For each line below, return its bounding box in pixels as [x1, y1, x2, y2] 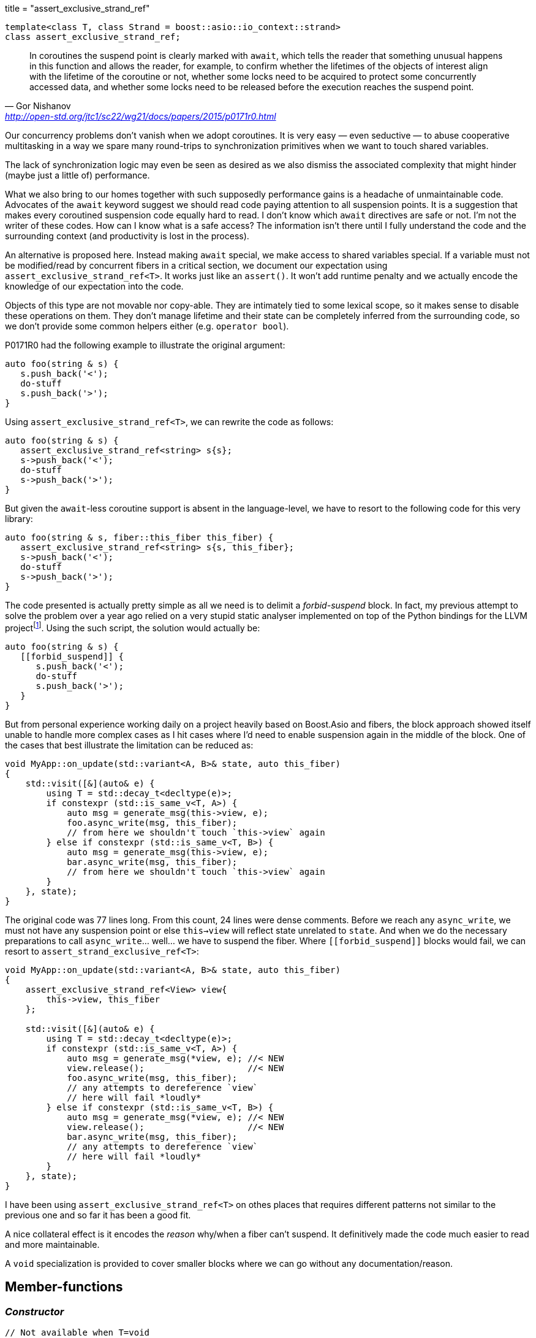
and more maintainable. [5, 1239, 100, 1250]
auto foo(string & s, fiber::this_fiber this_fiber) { [5, 533, 274, 542]
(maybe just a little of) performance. [5, 170, 150, 180]
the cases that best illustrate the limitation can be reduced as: [5, 739, 254, 750]
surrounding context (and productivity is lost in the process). [5, 231, 249, 241]
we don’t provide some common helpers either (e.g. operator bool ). [5, 321, 289, 331]
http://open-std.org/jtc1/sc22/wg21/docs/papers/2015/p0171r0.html [5, 111, 276, 121]
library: [5, 513, 33, 524]
